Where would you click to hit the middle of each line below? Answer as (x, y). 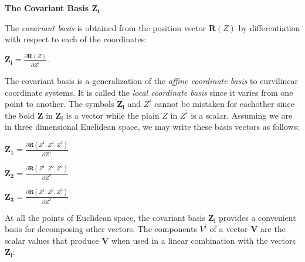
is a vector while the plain (113, 115)
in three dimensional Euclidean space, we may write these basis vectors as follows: (152, 127)
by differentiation (269, 27)
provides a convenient (257, 217)
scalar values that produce (52, 240)
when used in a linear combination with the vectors (204, 240)
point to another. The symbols (60, 104)
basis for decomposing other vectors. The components (101, 229)
